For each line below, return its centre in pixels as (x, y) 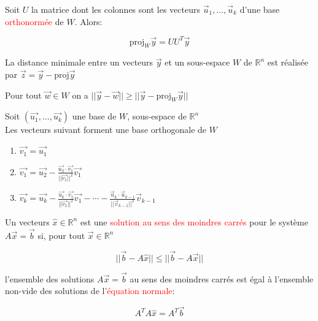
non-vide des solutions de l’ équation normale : (90, 291)
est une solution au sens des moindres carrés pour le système (194, 221)
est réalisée (288, 62)
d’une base (260, 9)
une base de (94, 116)
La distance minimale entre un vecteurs (79, 62)
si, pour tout (61, 235)
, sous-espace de (157, 116)
